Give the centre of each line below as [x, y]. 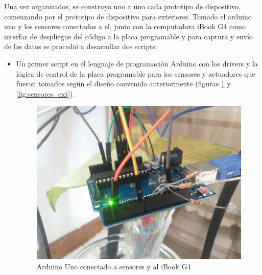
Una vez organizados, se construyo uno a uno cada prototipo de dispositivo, [122, 6]
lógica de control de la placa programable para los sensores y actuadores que [136, 73]
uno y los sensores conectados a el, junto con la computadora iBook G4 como [125, 26]
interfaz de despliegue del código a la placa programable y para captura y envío [128, 36]
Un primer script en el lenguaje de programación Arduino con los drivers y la [137, 63]
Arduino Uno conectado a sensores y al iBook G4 [114, 267]
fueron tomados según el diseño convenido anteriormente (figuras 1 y [123, 84]
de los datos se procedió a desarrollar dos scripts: [81, 46]
